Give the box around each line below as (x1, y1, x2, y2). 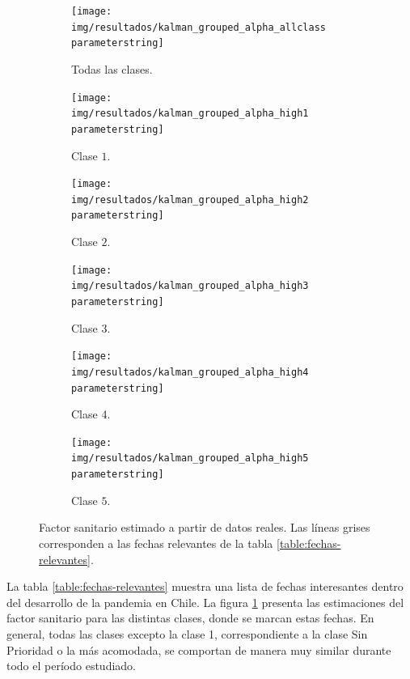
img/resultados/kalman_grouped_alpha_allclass (71, 21, 326, 33)
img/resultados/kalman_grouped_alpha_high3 (71, 280, 309, 292)
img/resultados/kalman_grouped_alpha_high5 (71, 452, 309, 465)
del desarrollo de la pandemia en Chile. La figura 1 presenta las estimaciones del (6, 593, 404, 610)
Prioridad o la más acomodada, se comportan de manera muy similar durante (6, 641, 391, 658)
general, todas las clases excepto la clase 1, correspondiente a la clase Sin (6, 625, 368, 642)
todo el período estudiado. (6, 657, 136, 674)
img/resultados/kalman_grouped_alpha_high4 (71, 366, 309, 378)
